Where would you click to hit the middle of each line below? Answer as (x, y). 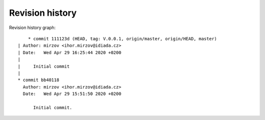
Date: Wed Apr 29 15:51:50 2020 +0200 (72, 94)
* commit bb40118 (39, 80)
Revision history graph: (32, 28)
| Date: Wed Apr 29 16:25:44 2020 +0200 (70, 52)
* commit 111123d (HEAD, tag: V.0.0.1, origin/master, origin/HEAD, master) (122, 39)
